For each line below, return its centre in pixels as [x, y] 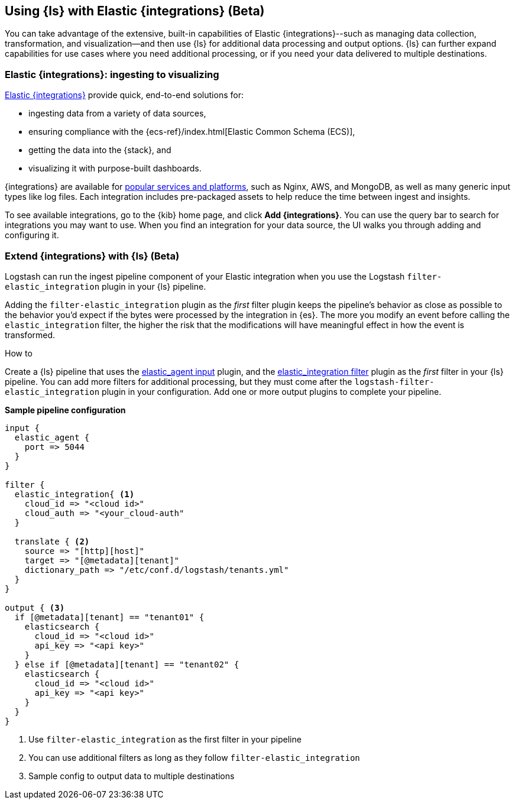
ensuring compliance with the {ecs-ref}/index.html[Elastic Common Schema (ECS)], [192, 132]
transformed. [30, 335]
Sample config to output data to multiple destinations [132, 776]
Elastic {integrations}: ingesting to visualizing [112, 74]
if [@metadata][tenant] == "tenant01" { [109, 617]
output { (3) [35, 607]
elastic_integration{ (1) [75, 494]
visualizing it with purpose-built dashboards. [115, 168]
